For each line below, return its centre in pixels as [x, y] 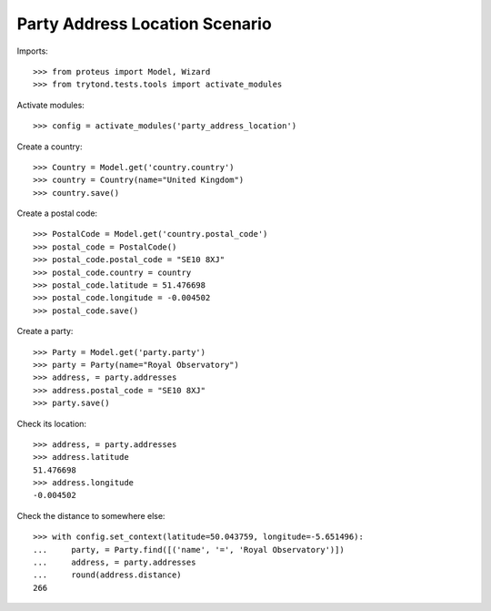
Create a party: [45, 331]
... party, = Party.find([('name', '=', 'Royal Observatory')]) [189, 550]
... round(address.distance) [107, 575]
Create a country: [50, 147]
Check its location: [51, 423]
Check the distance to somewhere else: [91, 515]
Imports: [33, 51]
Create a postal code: [57, 213]
